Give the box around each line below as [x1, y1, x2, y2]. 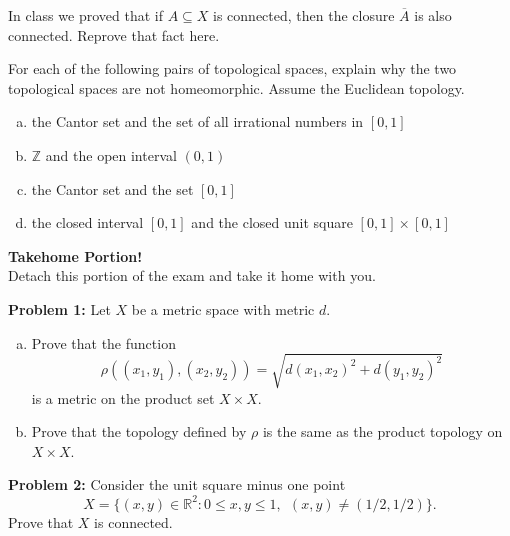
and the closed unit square [191, 212, 353, 233]
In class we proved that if [8, 5, 163, 25]
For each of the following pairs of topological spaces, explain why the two [8, 58, 457, 79]
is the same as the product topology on [262, 421, 503, 442]
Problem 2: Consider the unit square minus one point [8, 474, 346, 495]
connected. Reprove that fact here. [8, 24, 220, 45]
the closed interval [31, 212, 144, 233]
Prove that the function [31, 332, 176, 353]
